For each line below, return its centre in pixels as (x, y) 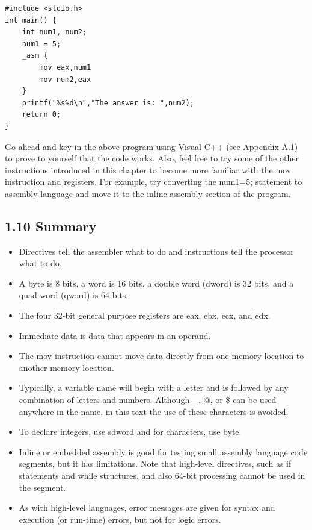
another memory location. (66, 367)
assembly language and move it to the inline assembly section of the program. (148, 193)
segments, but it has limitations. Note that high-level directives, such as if (155, 463)
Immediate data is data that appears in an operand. (115, 335)
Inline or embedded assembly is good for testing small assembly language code (163, 451)
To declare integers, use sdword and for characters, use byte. (130, 432)
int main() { (31, 20)
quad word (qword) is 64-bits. (74, 295)
